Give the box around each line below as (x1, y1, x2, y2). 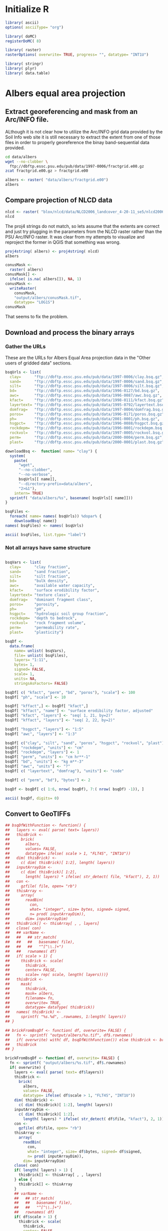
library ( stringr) (5, 61, 43, 66)
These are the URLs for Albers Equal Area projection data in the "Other (5, 354, 151, 360)
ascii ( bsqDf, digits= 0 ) (5, 796, 59, 801)
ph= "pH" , (9, 606, 46, 611)
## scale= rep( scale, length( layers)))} (5, 972, 108, 977)
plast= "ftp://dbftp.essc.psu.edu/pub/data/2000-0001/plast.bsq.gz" (9, 439, 164, 445)
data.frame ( (9, 644, 35, 649)
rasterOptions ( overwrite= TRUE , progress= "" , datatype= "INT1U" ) (5, 52, 149, 57)
